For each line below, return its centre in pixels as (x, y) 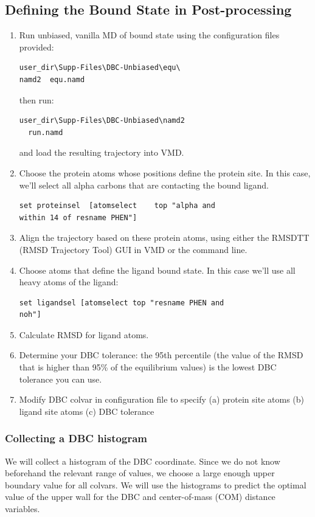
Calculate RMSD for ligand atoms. (84, 334)
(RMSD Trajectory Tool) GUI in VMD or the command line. (133, 249)
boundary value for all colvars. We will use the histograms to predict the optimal (156, 484)
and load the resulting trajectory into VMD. (102, 152)
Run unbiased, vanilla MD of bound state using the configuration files (149, 35)
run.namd (46, 132)
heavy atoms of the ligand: (69, 282)
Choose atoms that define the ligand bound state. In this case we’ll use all (157, 270)
